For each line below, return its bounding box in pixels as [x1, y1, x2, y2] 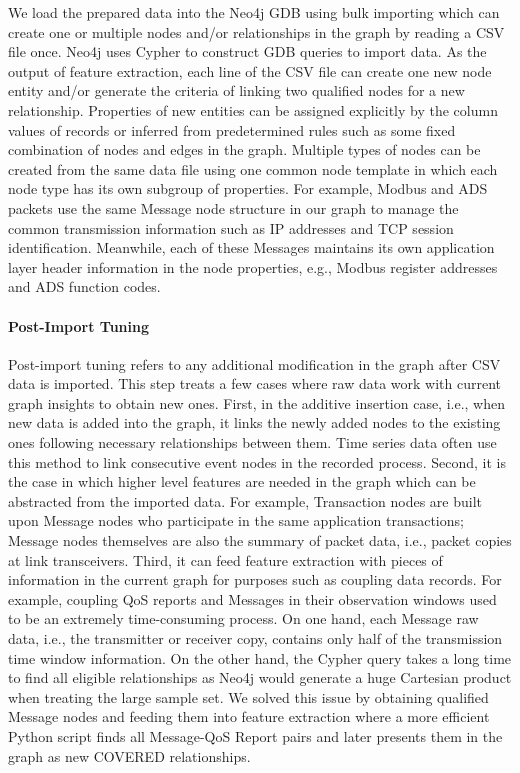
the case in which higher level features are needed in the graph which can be [8, 471, 476, 492]
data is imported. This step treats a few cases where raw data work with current [8, 373, 502, 394]
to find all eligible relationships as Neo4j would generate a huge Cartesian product [8, 667, 512, 688]
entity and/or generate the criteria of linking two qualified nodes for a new [8, 80, 465, 101]
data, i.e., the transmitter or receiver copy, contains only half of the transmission [8, 628, 503, 649]
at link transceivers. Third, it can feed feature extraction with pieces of [8, 549, 443, 570]
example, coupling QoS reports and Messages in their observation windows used [8, 588, 497, 609]
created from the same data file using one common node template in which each [8, 158, 498, 179]
